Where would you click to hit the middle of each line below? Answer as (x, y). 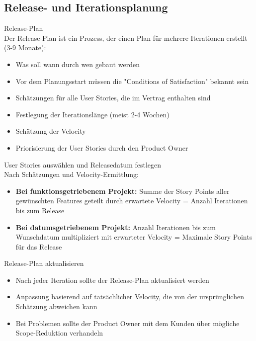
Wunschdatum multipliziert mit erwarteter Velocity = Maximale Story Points (134, 237)
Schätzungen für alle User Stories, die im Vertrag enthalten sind (113, 98)
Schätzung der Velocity (51, 131)
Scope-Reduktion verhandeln (59, 333)
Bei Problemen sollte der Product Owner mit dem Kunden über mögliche (128, 323)
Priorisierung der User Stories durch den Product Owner (102, 147)
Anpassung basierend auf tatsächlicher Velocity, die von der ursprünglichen (130, 297)
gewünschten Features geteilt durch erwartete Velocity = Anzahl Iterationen (132, 201)
